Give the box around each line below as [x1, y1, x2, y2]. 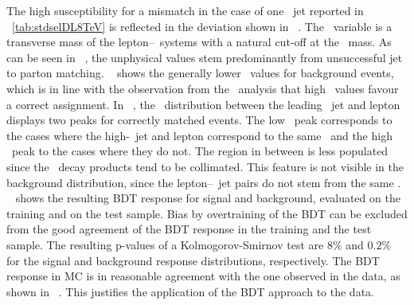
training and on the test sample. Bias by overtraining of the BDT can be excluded [6, 205, 408, 221]
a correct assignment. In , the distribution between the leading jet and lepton [6, 96, 400, 112]
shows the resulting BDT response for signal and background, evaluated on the [15, 190, 400, 206]
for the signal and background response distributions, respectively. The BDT [6, 252, 380, 268]
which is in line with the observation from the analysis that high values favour [6, 80, 399, 96]
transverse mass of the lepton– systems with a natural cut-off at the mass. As [6, 33, 392, 50]
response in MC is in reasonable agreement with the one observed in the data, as [6, 268, 400, 284]
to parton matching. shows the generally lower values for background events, [6, 65, 394, 81]
